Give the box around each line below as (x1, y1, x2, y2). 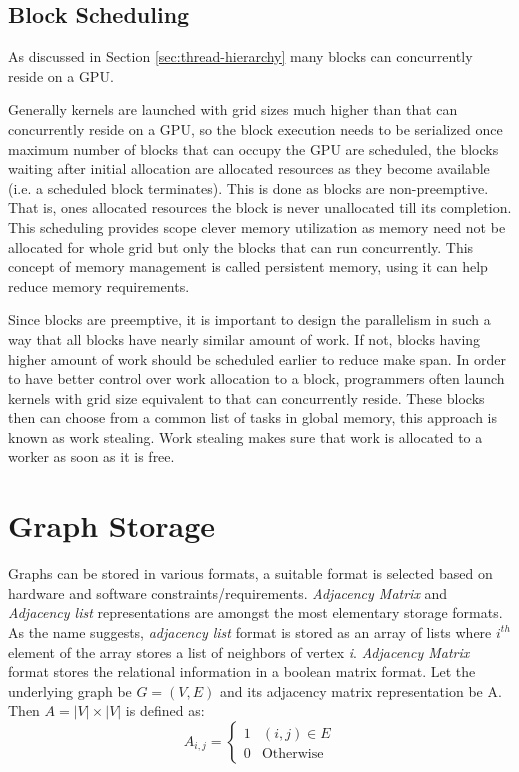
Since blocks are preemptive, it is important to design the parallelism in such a (8, 309, 491, 330)
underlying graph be (8, 680, 132, 701)
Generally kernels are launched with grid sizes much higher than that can (8, 99, 458, 120)
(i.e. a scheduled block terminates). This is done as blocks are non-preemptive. (8, 177, 489, 198)
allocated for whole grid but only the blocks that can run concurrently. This (8, 236, 474, 257)
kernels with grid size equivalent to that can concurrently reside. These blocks (8, 387, 485, 408)
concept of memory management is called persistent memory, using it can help (8, 256, 488, 277)
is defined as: (125, 700, 205, 721)
